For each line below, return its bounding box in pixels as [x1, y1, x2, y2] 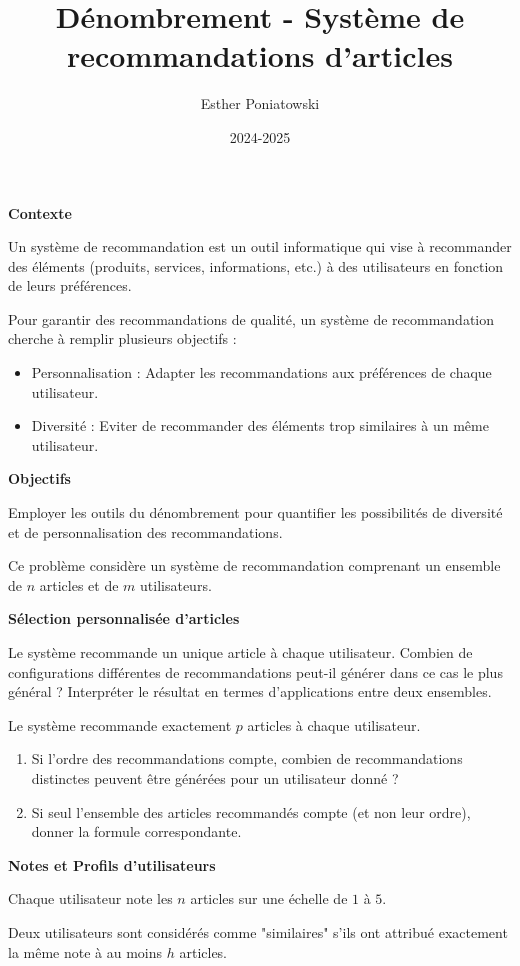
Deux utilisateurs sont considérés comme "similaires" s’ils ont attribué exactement [8, 921, 508, 942]
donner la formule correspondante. [31, 821, 242, 842]
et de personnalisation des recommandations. [8, 521, 283, 542]
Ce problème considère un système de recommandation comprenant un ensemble [8, 555, 501, 576]
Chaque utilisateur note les [8, 888, 173, 909]
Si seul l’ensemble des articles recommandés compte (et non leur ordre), [31, 801, 471, 822]
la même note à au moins [8, 941, 163, 962]
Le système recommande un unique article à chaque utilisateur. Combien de [8, 642, 473, 662]
